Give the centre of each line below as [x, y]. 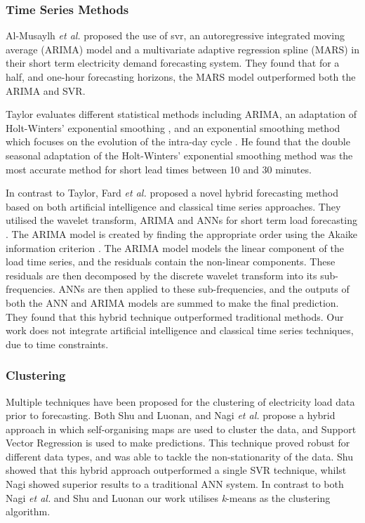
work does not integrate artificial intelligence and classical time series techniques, [180, 330]
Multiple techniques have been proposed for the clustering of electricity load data [180, 401]
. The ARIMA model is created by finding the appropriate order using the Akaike [182, 233]
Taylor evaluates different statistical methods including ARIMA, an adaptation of [181, 114]
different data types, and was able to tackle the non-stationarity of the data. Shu [179, 456]
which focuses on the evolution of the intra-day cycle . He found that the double [178, 141]
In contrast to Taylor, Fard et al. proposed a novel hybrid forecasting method [172, 193]
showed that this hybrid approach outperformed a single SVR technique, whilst [176, 470]
